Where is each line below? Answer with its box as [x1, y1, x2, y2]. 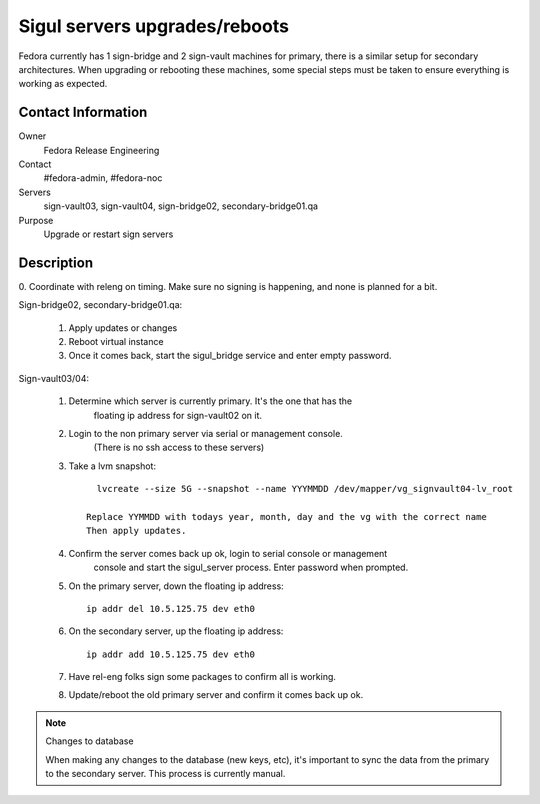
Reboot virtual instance [68, 336, 164, 348]
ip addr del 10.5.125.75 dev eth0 [86, 603, 255, 614]
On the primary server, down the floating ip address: [68, 580, 284, 592]
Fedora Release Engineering [43, 144, 160, 156]
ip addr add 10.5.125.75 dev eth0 [86, 648, 255, 660]
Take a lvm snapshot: [68, 460, 157, 472]
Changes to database [45, 735, 134, 747]
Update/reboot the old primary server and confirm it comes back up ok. [68, 689, 364, 701]
